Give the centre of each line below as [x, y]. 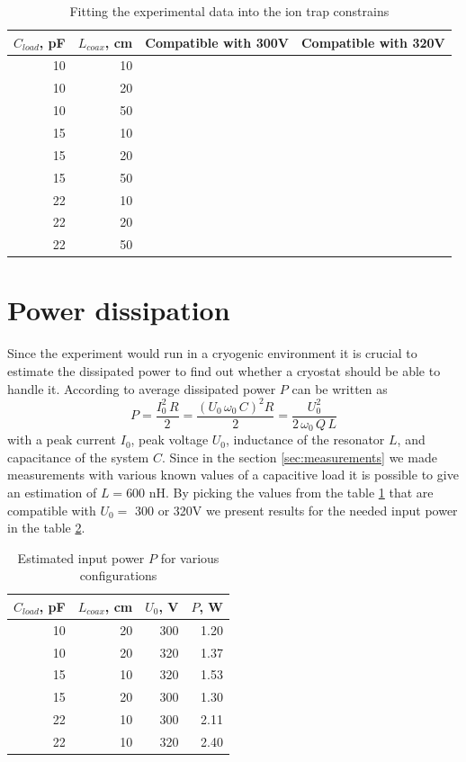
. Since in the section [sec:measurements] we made [299, 457]
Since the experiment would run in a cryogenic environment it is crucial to [212, 353]
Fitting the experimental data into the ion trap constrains [229, 11]
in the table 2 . [46, 528]
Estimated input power [81, 557]
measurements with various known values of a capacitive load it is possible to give [233, 475]
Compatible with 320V [373, 42]
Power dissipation [119, 310]
